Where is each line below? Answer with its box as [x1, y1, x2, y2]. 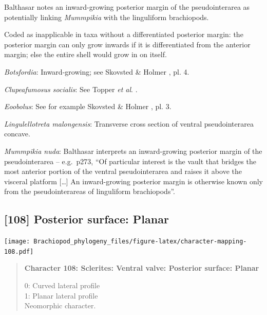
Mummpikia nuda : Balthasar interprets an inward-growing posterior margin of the [4, 145, 262, 156]
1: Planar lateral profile [24, 290, 98, 301]
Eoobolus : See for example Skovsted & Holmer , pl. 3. [4, 101, 171, 112]
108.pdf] [4, 248, 34, 255]
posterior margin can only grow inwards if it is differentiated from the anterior [4, 39, 251, 49]
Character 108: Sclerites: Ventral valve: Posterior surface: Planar [24, 262, 259, 273]
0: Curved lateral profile [24, 280, 100, 291]
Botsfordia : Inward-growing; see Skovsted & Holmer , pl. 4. [4, 66, 189, 77]
